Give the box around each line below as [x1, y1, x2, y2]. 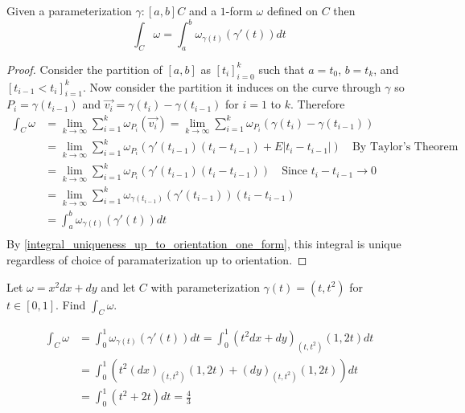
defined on [266, 2, 318, 18]
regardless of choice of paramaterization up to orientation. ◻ [6, 251, 307, 268]
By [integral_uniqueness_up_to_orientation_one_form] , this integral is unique [6, 235, 401, 252]
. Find [56, 296, 86, 313]
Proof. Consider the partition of [6, 60, 163, 77]
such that [258, 60, 305, 77]
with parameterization [150, 278, 260, 295]
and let [101, 278, 136, 295]
